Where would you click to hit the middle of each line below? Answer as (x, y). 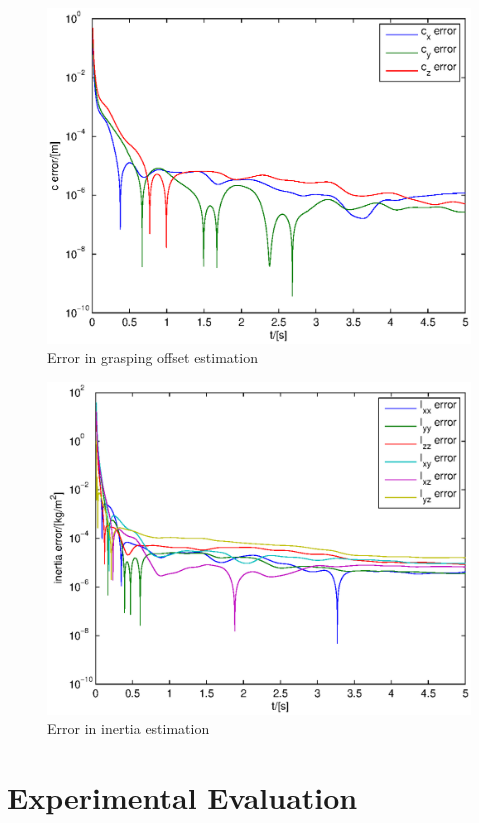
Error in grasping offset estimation (152, 357)
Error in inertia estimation (128, 728)
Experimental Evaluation (182, 797)
